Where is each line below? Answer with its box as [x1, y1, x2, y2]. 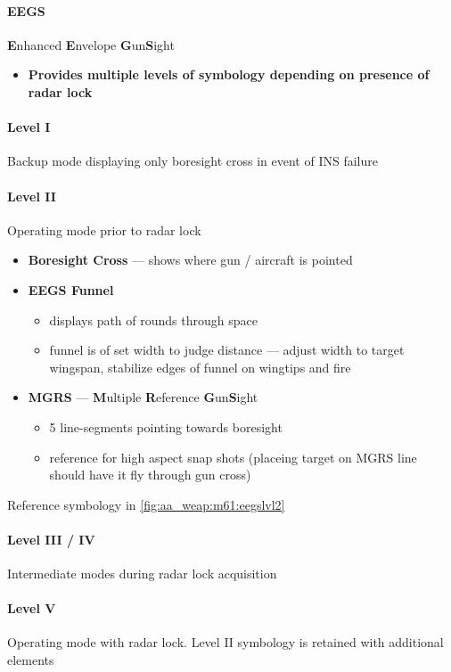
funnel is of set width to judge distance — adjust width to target [49, 340, 405, 359]
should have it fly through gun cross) [49, 465, 251, 484]
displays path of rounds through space [49, 310, 258, 329]
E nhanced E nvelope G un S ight [7, 35, 175, 53]
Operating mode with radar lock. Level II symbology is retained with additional [7, 633, 444, 652]
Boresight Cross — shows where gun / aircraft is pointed [28, 250, 353, 269]
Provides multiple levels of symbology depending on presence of [28, 65, 430, 84]
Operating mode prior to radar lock [7, 220, 201, 239]
